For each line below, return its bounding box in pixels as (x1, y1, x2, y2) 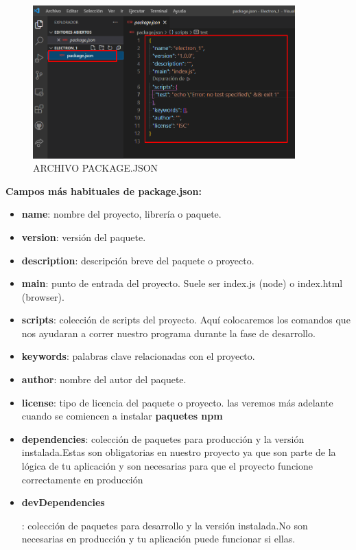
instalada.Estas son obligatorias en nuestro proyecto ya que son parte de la (21, 445, 336, 459)
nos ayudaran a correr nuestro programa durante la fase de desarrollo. (21, 325, 316, 340)
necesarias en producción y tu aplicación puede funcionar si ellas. (21, 531, 296, 546)
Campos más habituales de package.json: (5, 183, 202, 198)
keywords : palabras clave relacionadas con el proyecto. (21, 349, 255, 363)
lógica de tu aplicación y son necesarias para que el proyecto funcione (21, 459, 313, 473)
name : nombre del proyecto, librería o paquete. (21, 207, 222, 221)
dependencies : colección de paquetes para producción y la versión (21, 431, 305, 446)
